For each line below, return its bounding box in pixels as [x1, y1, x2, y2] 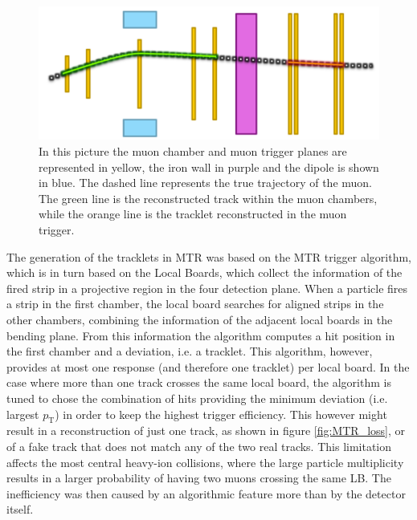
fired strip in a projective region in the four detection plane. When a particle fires [6, 279, 408, 296]
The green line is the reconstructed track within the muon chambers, [39, 189, 378, 206]
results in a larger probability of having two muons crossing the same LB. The [6, 469, 391, 486]
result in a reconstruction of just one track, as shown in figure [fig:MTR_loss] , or [6, 422, 406, 439]
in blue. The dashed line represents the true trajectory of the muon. [39, 174, 372, 191]
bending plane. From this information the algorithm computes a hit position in [6, 327, 395, 343]
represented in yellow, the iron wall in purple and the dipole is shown [39, 158, 379, 175]
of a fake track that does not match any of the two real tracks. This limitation [6, 437, 392, 454]
